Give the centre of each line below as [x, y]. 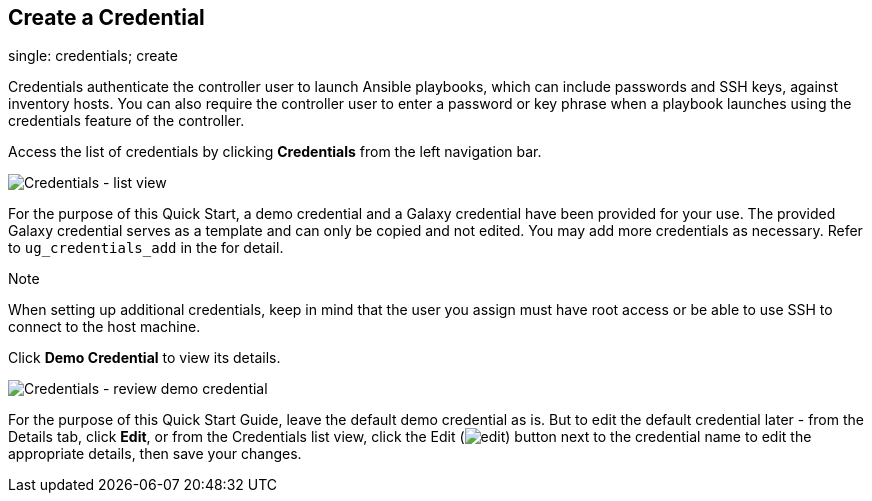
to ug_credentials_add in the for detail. [146, 248]
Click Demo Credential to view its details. [144, 358]
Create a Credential [106, 17]
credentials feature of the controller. [126, 121]
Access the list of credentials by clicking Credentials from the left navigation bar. [275, 152]
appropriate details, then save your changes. [155, 454]
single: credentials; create [93, 56]
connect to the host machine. [104, 327]
